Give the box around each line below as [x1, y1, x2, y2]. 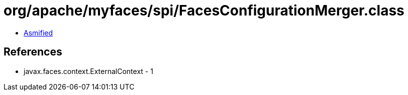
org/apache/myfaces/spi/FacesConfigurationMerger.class [4, 2, 404, 19]
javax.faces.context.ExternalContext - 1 [24, 66, 153, 75]
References [4, 45, 62, 58]
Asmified [24, 28, 53, 37]
